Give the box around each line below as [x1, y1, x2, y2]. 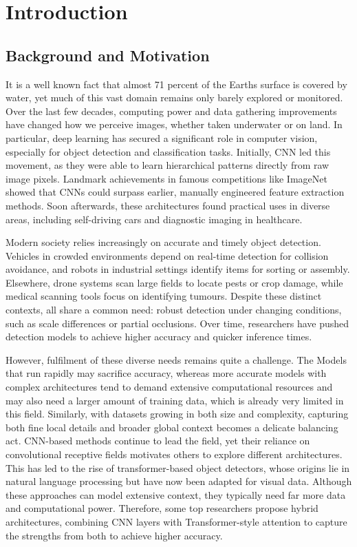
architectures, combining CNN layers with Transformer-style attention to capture [6, 514, 347, 528]
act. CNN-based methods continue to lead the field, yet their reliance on [6, 433, 310, 448]
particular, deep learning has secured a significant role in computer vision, [6, 130, 318, 145]
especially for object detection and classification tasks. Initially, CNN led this [6, 144, 331, 158]
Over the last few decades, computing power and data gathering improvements [6, 103, 337, 118]
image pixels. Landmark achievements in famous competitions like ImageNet [6, 171, 327, 185]
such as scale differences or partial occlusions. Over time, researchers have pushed [6, 316, 349, 330]
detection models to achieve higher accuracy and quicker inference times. [6, 329, 312, 344]
